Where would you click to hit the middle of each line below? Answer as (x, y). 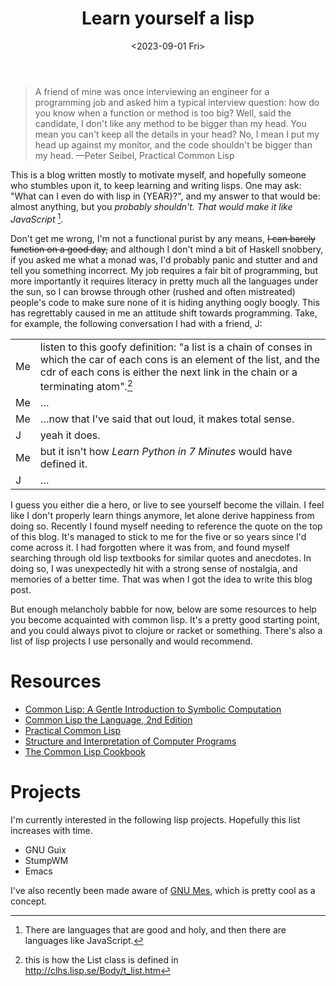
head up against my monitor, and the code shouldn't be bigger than (173, 144)
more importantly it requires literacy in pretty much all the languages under (164, 281)
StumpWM (46, 860)
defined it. (63, 464)
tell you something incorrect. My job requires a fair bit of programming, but (164, 270)
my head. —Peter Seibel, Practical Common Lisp (134, 155)
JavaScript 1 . (37, 218)
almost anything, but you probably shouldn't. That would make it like (151, 206)
